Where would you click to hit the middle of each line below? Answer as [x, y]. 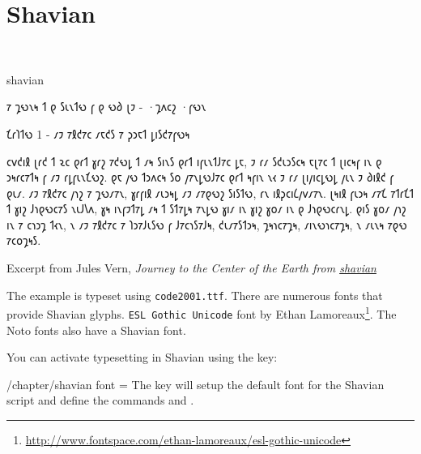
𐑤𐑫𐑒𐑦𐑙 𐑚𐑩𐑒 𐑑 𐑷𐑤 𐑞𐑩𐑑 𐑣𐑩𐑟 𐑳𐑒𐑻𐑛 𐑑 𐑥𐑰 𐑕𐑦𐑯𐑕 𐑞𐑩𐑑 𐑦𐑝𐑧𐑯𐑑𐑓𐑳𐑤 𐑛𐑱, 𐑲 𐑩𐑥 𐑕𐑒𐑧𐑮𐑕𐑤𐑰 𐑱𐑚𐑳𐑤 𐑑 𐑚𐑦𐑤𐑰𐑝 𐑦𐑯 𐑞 [194, 161]
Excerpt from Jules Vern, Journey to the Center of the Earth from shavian [191, 268]
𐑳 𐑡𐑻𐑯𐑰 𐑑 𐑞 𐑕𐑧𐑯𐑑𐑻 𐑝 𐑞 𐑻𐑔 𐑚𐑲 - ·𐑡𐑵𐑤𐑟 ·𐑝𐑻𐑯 [106, 107]
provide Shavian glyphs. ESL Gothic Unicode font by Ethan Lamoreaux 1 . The [202, 313]
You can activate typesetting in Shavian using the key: [142, 357]
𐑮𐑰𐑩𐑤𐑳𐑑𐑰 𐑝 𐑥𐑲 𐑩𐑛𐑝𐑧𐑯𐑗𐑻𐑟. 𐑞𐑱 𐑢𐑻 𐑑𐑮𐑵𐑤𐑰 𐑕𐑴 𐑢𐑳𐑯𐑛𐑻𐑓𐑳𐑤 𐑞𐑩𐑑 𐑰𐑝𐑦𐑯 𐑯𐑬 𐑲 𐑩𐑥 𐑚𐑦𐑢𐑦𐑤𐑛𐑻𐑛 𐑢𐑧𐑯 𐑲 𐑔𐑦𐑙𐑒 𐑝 [200, 177]
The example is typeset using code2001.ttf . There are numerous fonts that [195, 295]
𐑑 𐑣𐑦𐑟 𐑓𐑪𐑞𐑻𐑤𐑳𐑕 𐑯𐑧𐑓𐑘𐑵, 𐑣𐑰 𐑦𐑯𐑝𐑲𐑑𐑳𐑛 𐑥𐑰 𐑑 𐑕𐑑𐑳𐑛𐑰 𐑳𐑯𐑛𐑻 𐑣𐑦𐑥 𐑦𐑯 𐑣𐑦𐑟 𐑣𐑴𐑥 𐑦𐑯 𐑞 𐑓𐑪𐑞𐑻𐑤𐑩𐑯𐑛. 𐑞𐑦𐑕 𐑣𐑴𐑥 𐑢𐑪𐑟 [206, 209]
